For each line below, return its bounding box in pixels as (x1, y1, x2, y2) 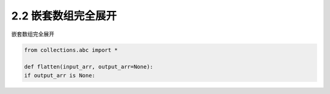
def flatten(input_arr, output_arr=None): (24, 64, 153, 70)
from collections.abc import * (24, 46, 119, 53)
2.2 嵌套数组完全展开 (11, 9, 117, 22)
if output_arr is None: (24, 72, 96, 79)
